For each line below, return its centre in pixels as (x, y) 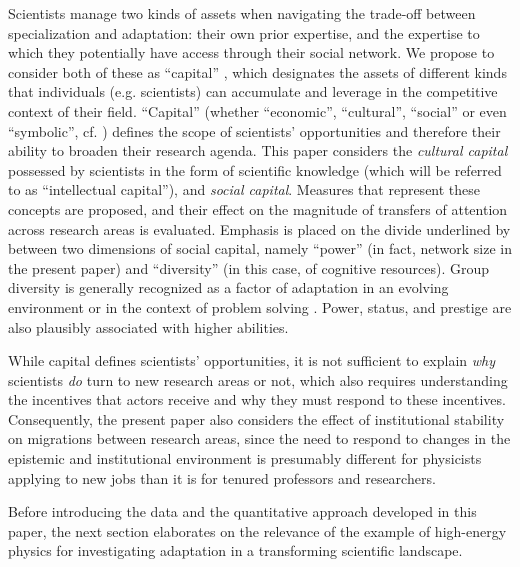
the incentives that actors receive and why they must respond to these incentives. (257, 399)
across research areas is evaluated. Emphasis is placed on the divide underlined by (259, 228)
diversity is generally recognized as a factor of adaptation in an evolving (228, 287)
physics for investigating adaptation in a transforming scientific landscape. (235, 550)
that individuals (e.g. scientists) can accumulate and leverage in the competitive (253, 91)
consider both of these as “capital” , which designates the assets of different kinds (257, 71)
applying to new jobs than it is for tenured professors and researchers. (222, 477)
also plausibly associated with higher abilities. (148, 326)
